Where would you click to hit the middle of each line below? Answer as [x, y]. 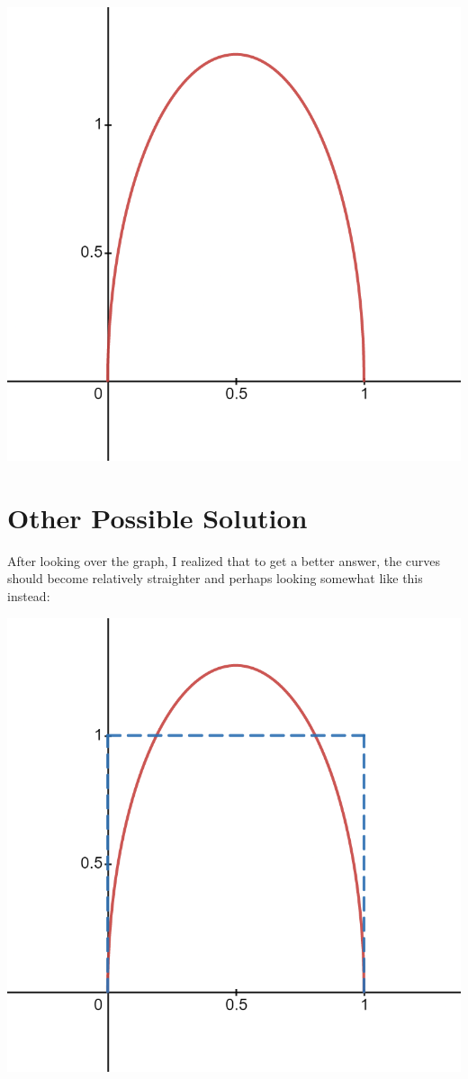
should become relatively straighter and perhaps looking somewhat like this [215, 578]
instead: [29, 595]
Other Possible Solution [157, 517]
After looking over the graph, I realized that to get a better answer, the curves [224, 560]
